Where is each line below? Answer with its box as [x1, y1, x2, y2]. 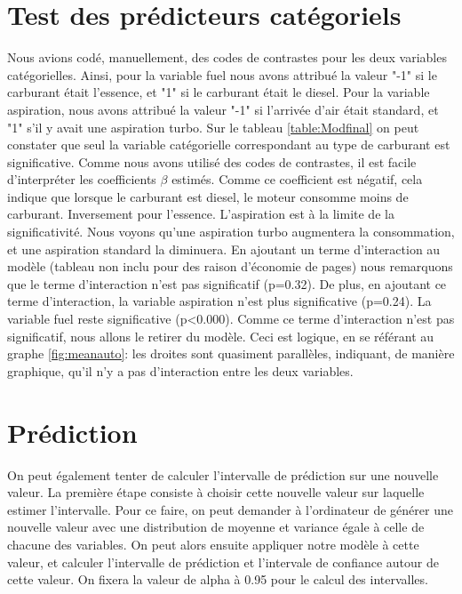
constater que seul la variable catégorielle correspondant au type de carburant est [7, 135, 450, 154]
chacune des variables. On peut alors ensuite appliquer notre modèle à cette [7, 534, 419, 553]
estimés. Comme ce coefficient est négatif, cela [171, 170, 423, 189]
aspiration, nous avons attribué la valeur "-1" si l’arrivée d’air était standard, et [7, 100, 439, 118]
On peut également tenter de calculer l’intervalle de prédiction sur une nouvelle [7, 465, 439, 484]
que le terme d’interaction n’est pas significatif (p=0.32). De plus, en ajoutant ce [7, 274, 447, 293]
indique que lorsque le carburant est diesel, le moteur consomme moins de [7, 187, 409, 205]
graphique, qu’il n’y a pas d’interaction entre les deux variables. [7, 361, 354, 380]
